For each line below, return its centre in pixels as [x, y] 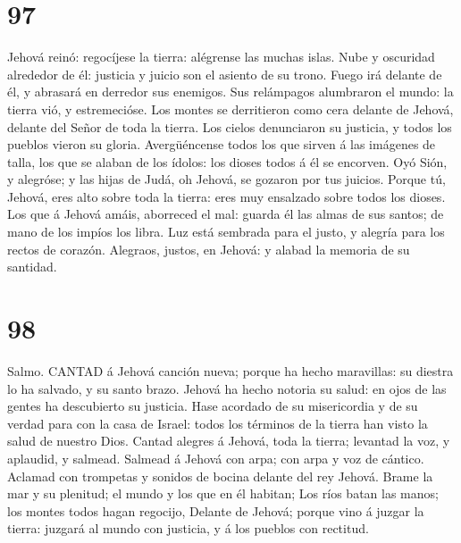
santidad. [32, 267]
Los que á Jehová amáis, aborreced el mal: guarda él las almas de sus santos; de [226, 214]
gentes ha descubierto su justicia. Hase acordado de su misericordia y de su [213, 406]
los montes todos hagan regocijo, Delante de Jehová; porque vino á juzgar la [216, 510]
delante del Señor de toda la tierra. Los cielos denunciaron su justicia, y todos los [230, 126]
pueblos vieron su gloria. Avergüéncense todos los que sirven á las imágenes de [222, 144]
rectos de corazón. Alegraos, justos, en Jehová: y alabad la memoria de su [209, 249]
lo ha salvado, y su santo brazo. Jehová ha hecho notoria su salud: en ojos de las [227, 388]
